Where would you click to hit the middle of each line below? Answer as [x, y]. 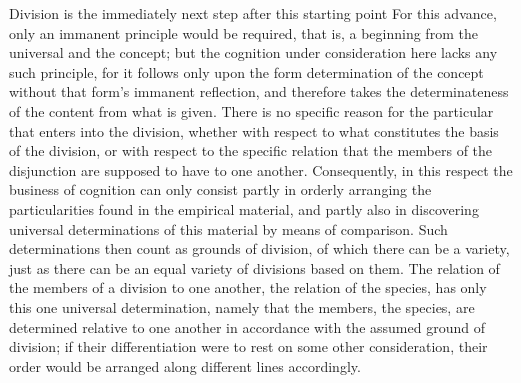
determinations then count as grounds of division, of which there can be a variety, [259, 248]
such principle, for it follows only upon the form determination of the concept [246, 71]
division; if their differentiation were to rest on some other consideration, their [248, 346]
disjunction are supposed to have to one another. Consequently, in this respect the [261, 169]
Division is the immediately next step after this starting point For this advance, [253, 13]
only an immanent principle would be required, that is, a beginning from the [243, 32]
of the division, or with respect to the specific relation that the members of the [251, 150]
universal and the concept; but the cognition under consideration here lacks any [253, 52]
